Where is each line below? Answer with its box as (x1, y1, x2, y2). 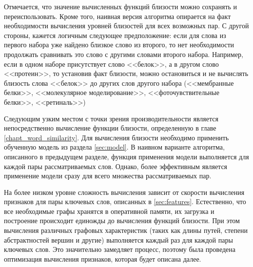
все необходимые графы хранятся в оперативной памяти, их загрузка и (4, 206, 214, 216)
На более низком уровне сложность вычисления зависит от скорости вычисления (4, 187, 245, 197)
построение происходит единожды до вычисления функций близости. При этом (4, 215, 240, 226)
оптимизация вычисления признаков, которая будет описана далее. (4, 253, 201, 264)
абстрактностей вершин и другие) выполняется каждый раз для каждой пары (4, 234, 233, 245)
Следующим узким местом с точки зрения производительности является (4, 113, 218, 123)
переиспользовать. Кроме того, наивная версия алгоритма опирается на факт (4, 11, 231, 21)
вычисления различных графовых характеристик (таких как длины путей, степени (4, 225, 248, 235)
